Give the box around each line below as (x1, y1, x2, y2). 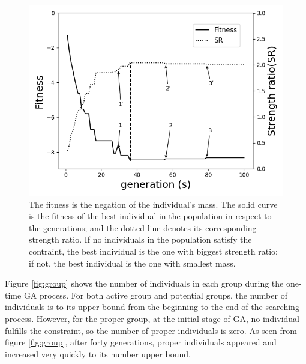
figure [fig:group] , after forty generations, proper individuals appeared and (5, 336, 277, 348)
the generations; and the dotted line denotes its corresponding (29, 221, 257, 234)
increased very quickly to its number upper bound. (5, 347, 191, 360)
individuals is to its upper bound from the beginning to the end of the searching (5, 300, 299, 313)
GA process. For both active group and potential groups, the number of (23, 288, 287, 301)
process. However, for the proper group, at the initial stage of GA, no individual (5, 312, 299, 324)
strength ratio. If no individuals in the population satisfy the (29, 233, 252, 246)
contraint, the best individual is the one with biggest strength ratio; (29, 244, 278, 257)
